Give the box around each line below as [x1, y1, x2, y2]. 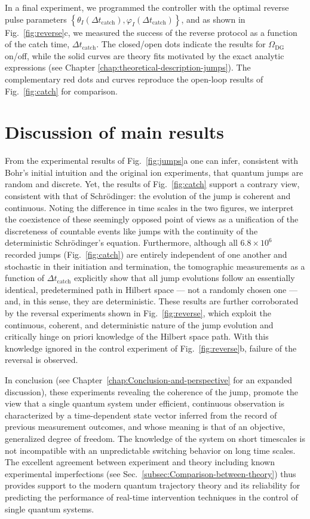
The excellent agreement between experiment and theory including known [5, 456, 275, 468]
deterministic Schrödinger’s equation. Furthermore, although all [5, 236, 238, 249]
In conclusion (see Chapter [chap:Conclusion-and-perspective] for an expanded [5, 373, 293, 386]
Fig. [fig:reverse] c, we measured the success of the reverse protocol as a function [5, 26, 297, 38]
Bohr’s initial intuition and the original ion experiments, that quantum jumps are [5, 166, 303, 178]
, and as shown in [181, 13, 245, 25]
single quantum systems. [5, 502, 94, 515]
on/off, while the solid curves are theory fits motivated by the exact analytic [5, 49, 284, 62]
